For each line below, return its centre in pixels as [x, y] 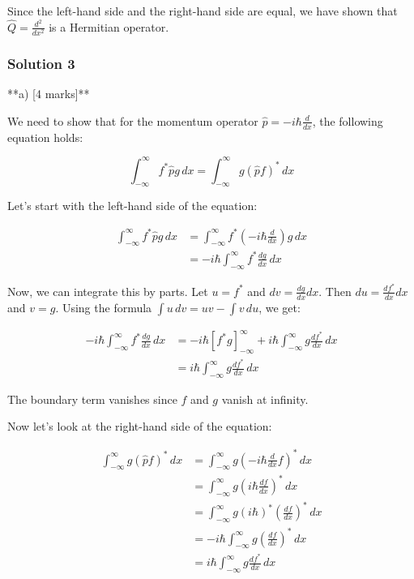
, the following [348, 120]
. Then [335, 291]
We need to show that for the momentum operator [133, 120]
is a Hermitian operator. [109, 26]
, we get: [280, 307]
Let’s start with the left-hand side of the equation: [132, 206]
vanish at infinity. [265, 399]
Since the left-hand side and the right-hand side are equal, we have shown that [203, 11]
